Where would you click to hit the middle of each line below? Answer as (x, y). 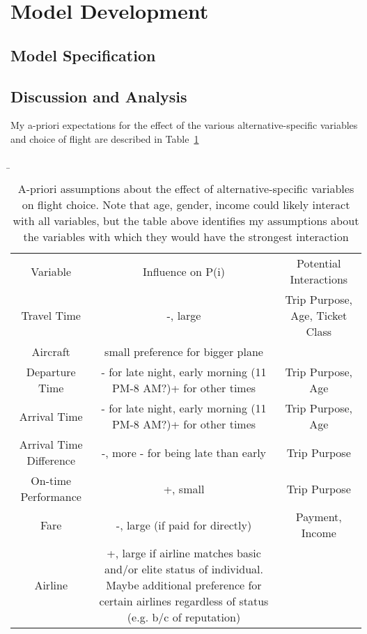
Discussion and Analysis (99, 96)
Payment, (319, 517)
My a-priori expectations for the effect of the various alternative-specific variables (184, 125)
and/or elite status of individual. (184, 569)
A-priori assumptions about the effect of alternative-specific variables (186, 189)
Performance (51, 497)
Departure (51, 372)
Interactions (319, 279)
